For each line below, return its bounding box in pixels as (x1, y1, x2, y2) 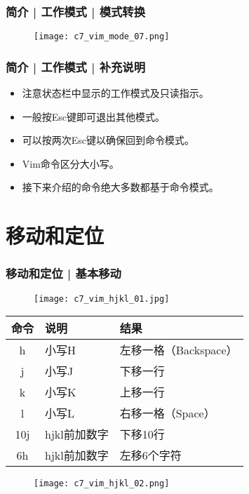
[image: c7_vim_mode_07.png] (34, 32, 170, 42)
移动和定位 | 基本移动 (6, 265, 121, 282)
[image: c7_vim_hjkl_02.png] (34, 479, 170, 489)
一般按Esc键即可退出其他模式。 (22, 109, 166, 123)
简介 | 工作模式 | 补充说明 (6, 58, 146, 75)
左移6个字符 (119, 447, 182, 464)
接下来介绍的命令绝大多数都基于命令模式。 (22, 180, 219, 194)
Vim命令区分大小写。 (22, 156, 119, 171)
